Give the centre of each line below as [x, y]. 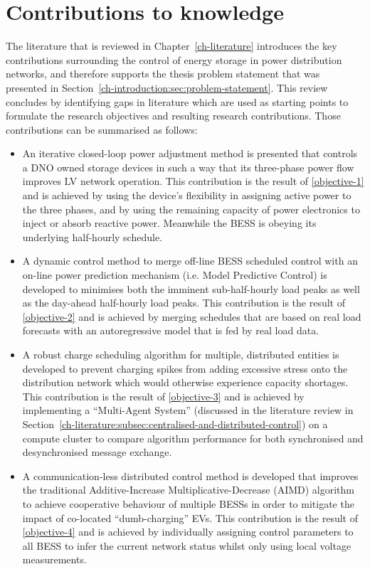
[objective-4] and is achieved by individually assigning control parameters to [188, 532]
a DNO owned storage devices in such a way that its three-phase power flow [188, 167]
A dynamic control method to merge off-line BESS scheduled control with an [190, 261]
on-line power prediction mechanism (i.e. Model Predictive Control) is [175, 275]
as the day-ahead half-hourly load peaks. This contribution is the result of [184, 303]
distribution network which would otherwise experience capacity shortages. [185, 382]
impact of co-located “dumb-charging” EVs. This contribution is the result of [190, 517]
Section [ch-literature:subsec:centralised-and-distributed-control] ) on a [175, 424]
